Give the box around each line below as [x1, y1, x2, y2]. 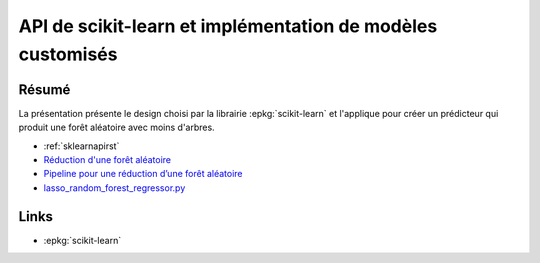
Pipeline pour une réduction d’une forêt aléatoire [43, 168, 243, 180]
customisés [18, 43, 118, 65]
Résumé [18, 81, 71, 98]
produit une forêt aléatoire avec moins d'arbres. [18, 121, 215, 134]
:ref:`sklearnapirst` [43, 140, 120, 152]
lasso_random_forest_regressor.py [43, 181, 186, 194]
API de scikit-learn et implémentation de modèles [18, 15, 438, 37]
